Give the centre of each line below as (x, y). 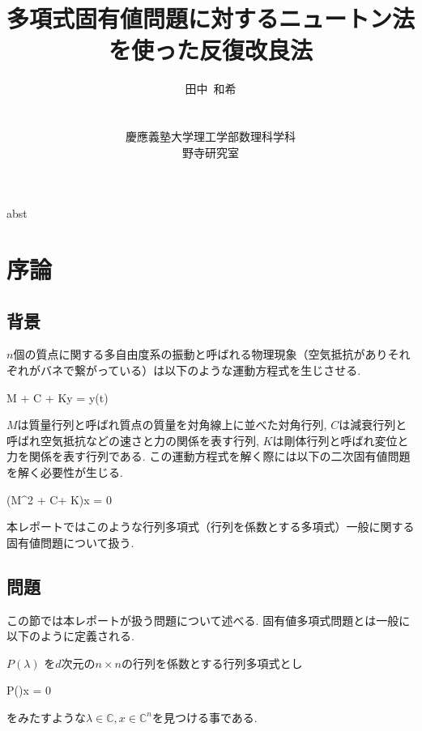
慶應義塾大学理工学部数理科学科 (211, 136)
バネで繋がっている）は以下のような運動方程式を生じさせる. (200, 370)
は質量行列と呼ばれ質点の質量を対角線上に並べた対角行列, (172, 425)
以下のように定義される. (70, 636)
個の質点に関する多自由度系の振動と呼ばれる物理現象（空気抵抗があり (200, 354)
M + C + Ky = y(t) (58, 397)
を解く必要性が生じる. (65, 472)
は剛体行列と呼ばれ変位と (341, 440)
